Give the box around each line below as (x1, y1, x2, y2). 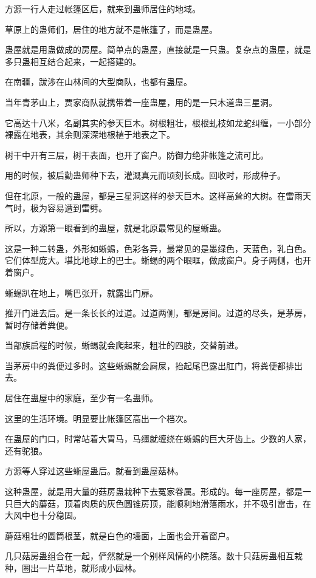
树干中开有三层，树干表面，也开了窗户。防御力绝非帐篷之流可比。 (5, 148, 269, 161)
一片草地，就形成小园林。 (38, 562, 141, 574)
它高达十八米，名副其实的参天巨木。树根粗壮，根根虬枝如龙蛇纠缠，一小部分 (5, 116, 311, 129)
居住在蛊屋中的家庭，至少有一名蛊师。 (5, 392, 158, 404)
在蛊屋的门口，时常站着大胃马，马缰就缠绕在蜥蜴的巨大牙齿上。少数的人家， (5, 432, 311, 445)
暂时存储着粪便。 (5, 318, 73, 331)
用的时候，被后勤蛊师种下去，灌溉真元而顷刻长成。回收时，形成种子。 (5, 169, 286, 182)
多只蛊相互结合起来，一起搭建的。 (5, 55, 141, 67)
